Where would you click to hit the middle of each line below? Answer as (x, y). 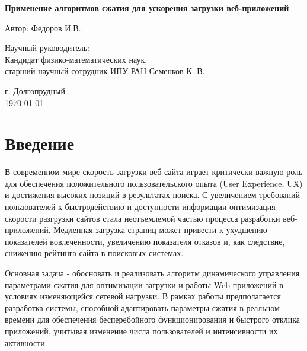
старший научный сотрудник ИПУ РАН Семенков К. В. (105, 71)
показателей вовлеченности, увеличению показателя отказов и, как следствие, (145, 241)
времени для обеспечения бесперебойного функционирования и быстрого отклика (152, 319)
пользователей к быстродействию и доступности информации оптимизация (140, 207)
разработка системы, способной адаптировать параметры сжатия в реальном (142, 307)
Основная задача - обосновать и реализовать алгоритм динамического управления (152, 273)
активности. (26, 342)
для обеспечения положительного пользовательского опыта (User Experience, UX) (154, 183)
